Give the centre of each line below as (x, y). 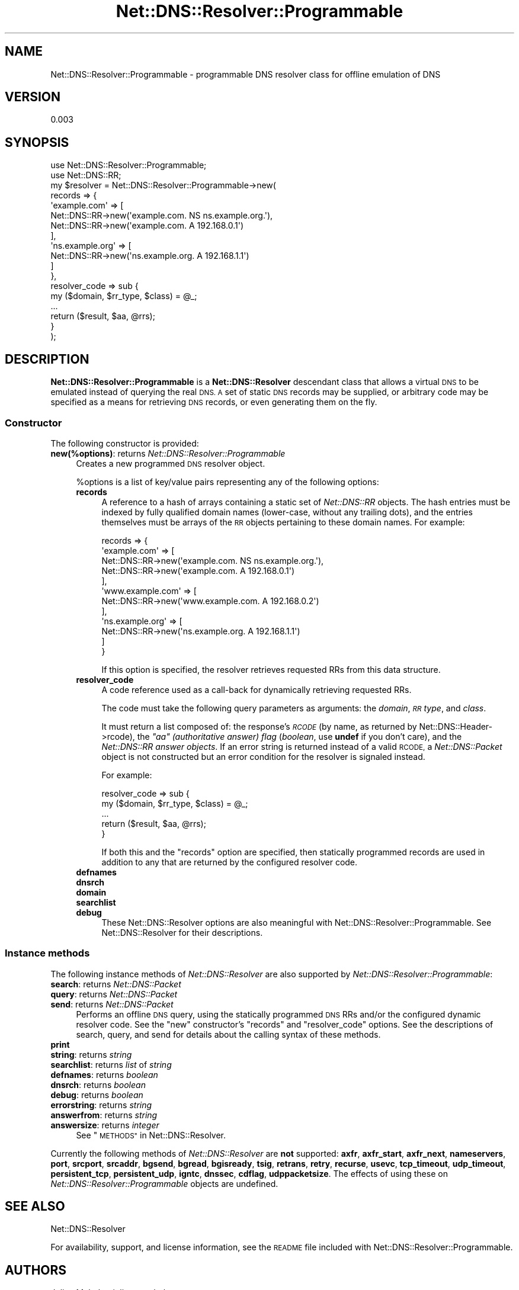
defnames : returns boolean (104, 1074)
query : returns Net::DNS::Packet (114, 994)
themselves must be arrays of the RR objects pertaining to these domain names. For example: (283, 522)
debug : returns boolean (97, 1095)
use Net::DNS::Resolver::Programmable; (129, 165)
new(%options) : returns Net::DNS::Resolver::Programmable (168, 453)
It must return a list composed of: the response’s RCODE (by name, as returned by (259, 726)
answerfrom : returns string (104, 1115)
